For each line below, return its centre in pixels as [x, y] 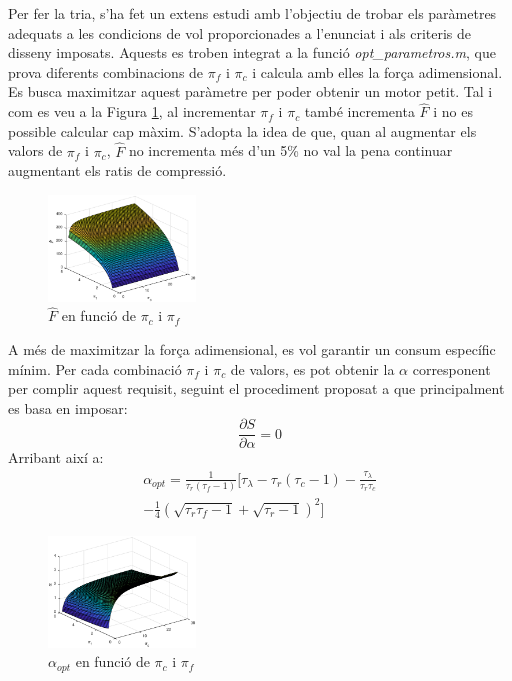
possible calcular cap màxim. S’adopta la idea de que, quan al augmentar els [242, 130]
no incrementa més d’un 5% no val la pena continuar [290, 150]
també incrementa [359, 111]
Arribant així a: [56, 457]
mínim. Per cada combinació [95, 368]
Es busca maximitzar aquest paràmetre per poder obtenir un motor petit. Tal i [250, 91]
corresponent [451, 368]
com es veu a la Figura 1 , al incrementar [132, 111]
